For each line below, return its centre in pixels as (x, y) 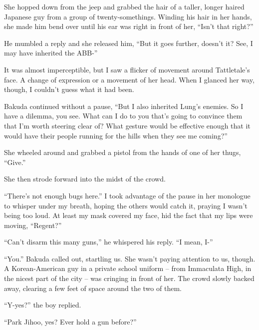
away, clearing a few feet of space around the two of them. (93, 288)
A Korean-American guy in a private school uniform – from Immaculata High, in (128, 268)
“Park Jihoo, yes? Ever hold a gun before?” (70, 321)
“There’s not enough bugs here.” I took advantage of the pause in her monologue (127, 195)
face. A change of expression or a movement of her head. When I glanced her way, (129, 79)
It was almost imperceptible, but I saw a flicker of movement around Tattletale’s (127, 69)
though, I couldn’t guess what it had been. (69, 89)
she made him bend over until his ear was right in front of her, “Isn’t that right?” (129, 26)
